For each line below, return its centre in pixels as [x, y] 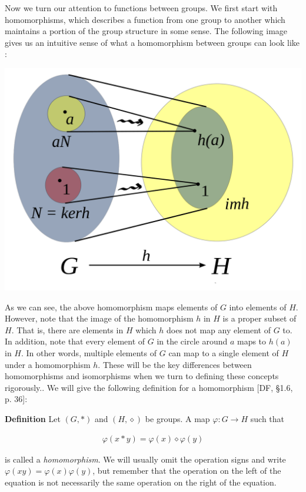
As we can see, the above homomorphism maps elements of [111, 307]
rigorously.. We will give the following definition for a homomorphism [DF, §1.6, [149, 387]
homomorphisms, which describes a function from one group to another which [145, 19]
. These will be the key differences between [175, 364]
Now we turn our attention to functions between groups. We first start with [141, 8]
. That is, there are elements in [67, 329]
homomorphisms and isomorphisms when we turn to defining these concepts [142, 376]
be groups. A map [177, 418]
